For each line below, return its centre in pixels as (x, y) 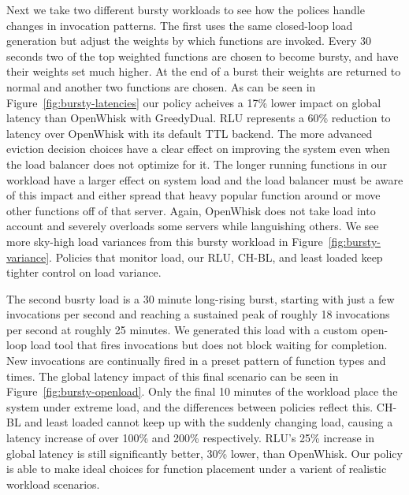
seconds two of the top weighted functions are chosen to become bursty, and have (203, 56)
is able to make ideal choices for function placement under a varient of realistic (197, 469)
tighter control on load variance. (84, 272)
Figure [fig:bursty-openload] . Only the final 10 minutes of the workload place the (202, 391)
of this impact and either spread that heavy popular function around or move (193, 195)
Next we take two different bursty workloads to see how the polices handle (186, 9)
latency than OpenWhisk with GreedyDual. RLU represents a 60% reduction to (199, 118)
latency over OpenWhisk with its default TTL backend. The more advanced (190, 133)
